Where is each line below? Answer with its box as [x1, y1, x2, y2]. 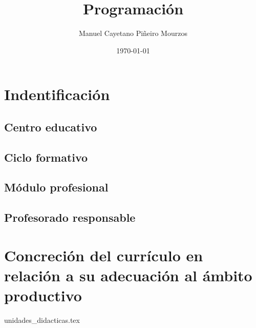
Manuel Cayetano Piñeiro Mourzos [79, 28, 187, 38]
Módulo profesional [4, 179, 109, 195]
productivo [4, 285, 82, 306]
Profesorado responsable [4, 209, 136, 225]
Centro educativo [4, 119, 97, 134]
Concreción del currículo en [4, 244, 203, 265]
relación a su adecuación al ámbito [4, 265, 252, 285]
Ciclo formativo [4, 149, 88, 165]
